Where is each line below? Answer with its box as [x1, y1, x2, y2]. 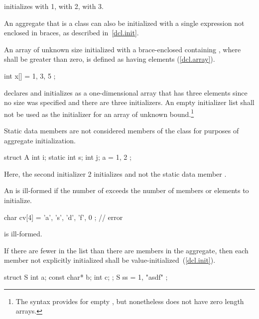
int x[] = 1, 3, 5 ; [4, 70, 56, 81]
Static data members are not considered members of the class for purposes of [4, 125, 239, 135]
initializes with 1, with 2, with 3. [4, 1, 104, 11]
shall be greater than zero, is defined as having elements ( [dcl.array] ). [4, 54, 215, 64]
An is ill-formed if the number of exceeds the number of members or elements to [4, 185, 249, 196]
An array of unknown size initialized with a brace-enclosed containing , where [4, 44, 241, 54]
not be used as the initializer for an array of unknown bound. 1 [4, 107, 194, 119]
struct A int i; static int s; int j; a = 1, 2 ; [4, 152, 131, 162]
